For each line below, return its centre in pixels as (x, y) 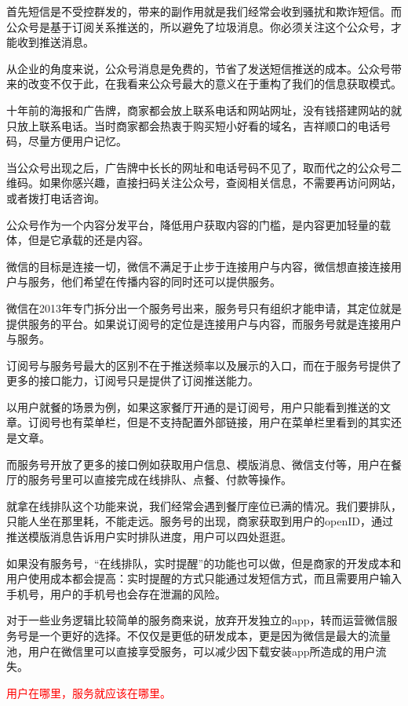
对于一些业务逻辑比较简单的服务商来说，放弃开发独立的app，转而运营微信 (197, 620)
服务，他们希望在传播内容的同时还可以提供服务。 (154, 282)
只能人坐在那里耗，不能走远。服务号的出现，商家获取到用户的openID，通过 (200, 521)
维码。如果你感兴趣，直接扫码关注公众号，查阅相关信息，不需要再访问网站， (204, 183)
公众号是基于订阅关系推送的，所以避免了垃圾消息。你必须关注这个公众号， (199, 26)
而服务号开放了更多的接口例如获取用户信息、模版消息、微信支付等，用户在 (199, 464)
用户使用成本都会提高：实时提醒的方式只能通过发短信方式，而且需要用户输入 (204, 578)
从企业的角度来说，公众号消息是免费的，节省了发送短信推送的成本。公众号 (199, 68)
